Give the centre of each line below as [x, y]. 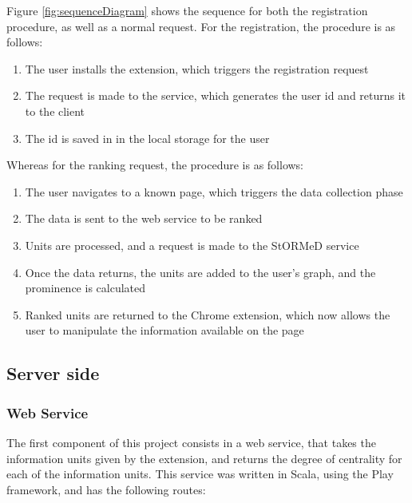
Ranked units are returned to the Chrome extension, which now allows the [208, 314]
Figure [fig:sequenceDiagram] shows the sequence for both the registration [187, 10]
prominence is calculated [85, 288]
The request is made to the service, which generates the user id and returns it [216, 95]
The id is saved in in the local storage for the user [147, 138]
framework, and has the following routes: [106, 489]
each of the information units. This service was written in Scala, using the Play [200, 474]
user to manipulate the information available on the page [164, 330]
